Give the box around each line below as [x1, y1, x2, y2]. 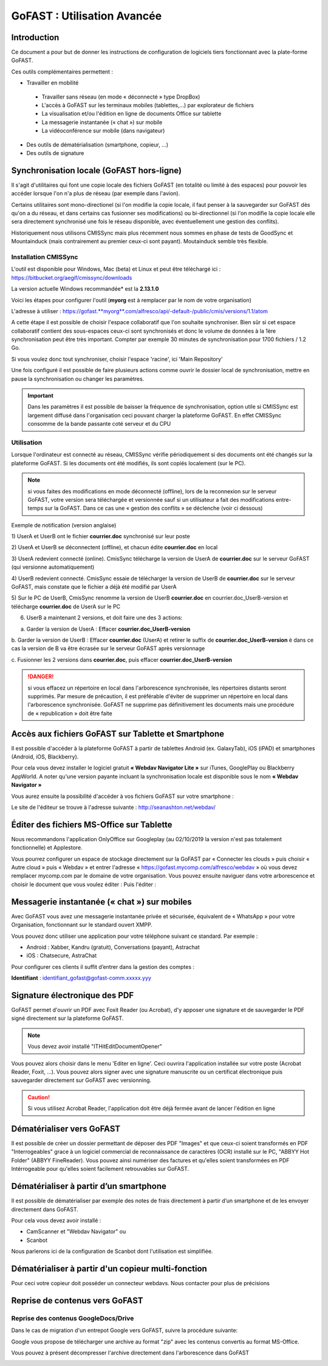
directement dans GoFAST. [11, 1205, 79, 1213]
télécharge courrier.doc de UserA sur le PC [11, 603, 121, 610]
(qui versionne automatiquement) [11, 563, 95, 571]
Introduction [11, 32, 60, 43]
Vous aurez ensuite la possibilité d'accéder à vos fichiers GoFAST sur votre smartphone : [11, 792, 234, 800]
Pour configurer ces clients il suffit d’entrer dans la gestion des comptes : [11, 963, 194, 970]
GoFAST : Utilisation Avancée [11, 9, 162, 23]
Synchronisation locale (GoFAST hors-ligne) [11, 165, 182, 176]
